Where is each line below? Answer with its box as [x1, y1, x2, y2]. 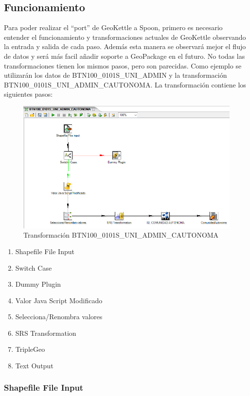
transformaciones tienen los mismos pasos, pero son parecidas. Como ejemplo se [4, 60, 242, 70]
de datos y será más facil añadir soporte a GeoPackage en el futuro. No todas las [4, 51, 245, 61]
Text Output [15, 361, 54, 371]
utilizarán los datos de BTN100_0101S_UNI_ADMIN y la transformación [4, 70, 227, 80]
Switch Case [15, 262, 52, 273]
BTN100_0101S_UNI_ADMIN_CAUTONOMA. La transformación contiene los [4, 79, 246, 89]
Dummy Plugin [15, 279, 61, 289]
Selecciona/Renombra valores [15, 311, 103, 322]
